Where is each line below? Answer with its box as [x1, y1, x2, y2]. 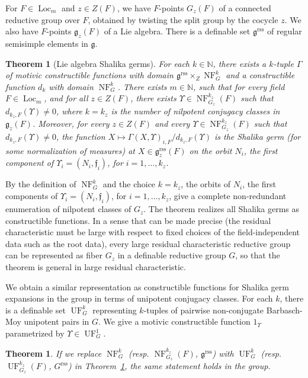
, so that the [235, 249, 280, 261]
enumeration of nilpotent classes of [5, 203, 131, 215]
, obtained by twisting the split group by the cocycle [88, 13, 278, 25]
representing [92, 303, 137, 316]
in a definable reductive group [117, 249, 226, 261]
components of [5, 190, 58, 202]
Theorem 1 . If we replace [5, 347, 102, 359]
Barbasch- [266, 303, 303, 316]
